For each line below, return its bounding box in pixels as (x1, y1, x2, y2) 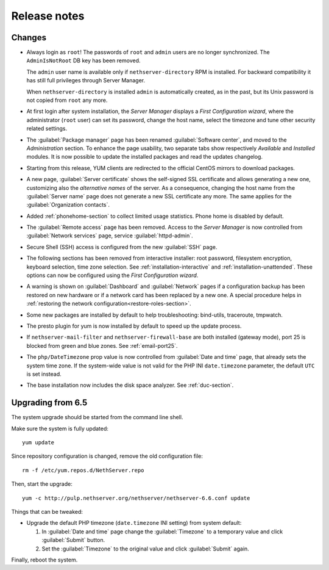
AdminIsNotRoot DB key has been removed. (26, 57, 141, 64)
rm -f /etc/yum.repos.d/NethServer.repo (22, 467, 144, 474)
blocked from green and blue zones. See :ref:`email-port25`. (26, 342, 178, 349)
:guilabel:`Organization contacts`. (26, 201, 110, 209)
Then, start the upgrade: (11, 480, 73, 488)
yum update (22, 439, 55, 446)
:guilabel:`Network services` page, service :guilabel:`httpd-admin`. (26, 232, 193, 239)
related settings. (26, 125, 67, 132)
